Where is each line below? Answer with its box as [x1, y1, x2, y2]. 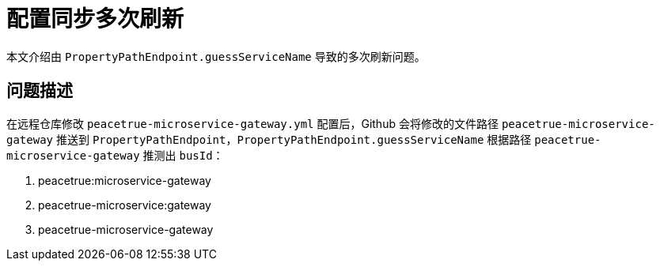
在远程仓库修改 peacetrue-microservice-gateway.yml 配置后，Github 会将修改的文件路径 [6, 116, 499, 130]
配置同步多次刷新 [6, 6, 184, 32]
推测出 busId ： [142, 148, 224, 162]
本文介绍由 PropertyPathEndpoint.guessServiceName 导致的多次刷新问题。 [6, 49, 426, 63]
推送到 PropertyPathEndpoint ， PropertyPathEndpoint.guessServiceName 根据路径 [55, 132, 532, 146]
